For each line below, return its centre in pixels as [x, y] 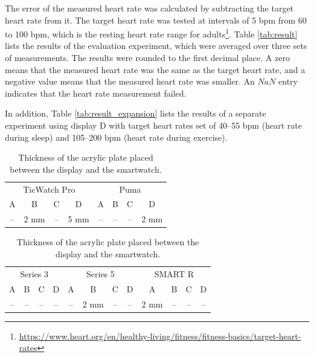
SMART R [174, 273]
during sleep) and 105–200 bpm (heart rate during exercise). [116, 137]
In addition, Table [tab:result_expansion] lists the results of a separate [136, 113]
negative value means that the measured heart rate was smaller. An [130, 81]
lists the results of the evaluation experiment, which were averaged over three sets [156, 46]
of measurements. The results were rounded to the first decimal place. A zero [147, 58]
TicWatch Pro [49, 189]
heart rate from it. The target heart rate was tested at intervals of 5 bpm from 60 [156, 20]
